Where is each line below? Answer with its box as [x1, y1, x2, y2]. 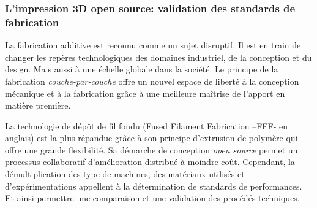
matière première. [5, 99, 71, 112]
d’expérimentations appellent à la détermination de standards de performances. [5, 179, 302, 192]
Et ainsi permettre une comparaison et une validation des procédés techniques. [5, 191, 300, 204]
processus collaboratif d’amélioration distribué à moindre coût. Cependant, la [5, 155, 295, 168]
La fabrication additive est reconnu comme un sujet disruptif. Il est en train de [5, 39, 301, 52]
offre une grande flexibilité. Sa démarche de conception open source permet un [5, 143, 298, 156]
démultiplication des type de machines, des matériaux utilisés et [5, 168, 245, 180]
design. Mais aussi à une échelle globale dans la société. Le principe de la [5, 63, 278, 75]
